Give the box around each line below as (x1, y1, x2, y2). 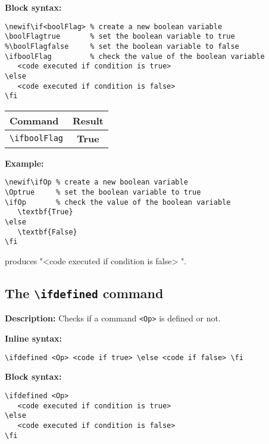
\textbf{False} (17, 227, 77, 236)
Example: (5, 157, 44, 169)
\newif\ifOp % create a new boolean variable (5, 178, 188, 187)
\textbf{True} (17, 208, 73, 217)
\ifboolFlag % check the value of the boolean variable (5, 52, 265, 61)
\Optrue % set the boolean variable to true (5, 188, 201, 197)
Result (73, 113, 104, 127)
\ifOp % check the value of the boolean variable (5, 198, 231, 207)
